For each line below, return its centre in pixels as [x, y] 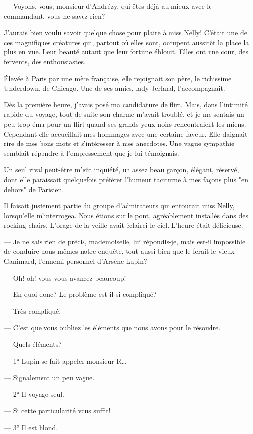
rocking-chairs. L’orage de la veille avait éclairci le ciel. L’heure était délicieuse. [124, 225]
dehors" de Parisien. [34, 189]
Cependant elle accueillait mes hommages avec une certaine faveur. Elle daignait [126, 133]
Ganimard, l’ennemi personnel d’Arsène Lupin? [76, 261]
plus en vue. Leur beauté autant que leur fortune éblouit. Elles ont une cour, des [126, 52]
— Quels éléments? [33, 344]
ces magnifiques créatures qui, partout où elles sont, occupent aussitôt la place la [126, 42]
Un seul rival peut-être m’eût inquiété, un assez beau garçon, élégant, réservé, [122, 169]
